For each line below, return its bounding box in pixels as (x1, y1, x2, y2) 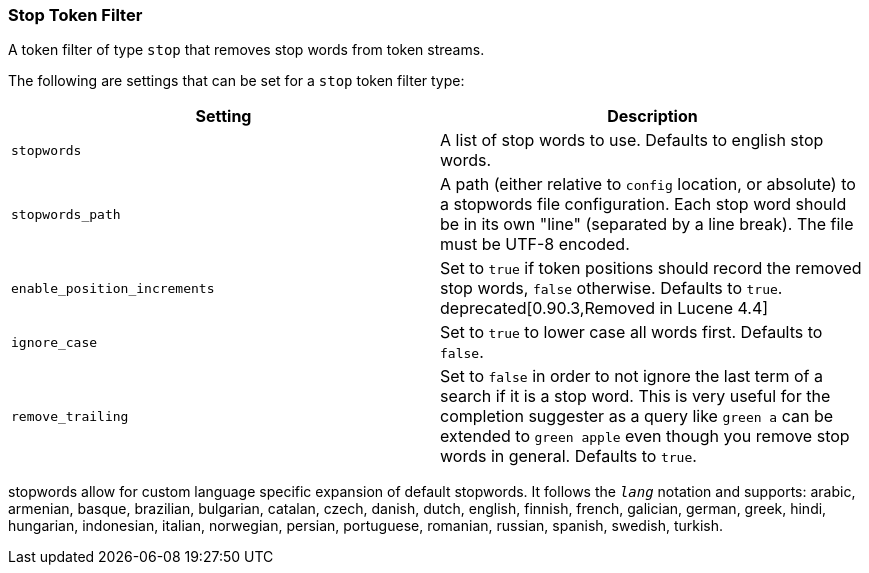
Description (607, 106, 698, 127)
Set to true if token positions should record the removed (440, 258, 862, 279)
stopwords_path (11, 206, 121, 222)
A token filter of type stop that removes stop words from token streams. (8, 41, 485, 59)
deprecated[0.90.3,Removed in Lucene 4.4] (440, 298, 769, 319)
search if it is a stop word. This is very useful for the (440, 386, 831, 407)
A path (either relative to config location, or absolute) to (440, 174, 856, 195)
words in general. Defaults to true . (440, 446, 697, 467)
